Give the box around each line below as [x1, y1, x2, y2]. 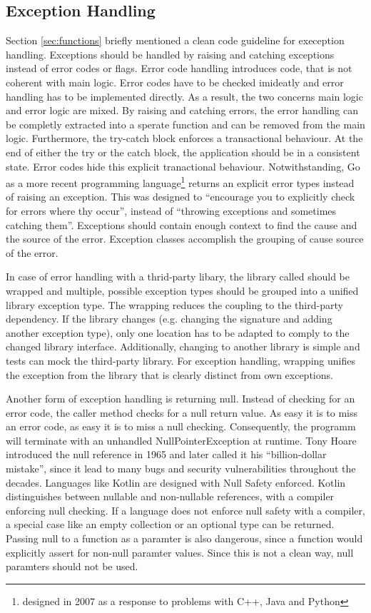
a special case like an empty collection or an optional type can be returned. [6, 517, 335, 532]
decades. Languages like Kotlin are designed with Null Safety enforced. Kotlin [6, 475, 346, 490]
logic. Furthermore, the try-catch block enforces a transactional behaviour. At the [6, 131, 363, 146]
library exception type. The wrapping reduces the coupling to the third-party [6, 297, 343, 312]
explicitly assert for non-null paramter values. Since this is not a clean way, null [6, 544, 354, 559]
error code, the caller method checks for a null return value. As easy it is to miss [6, 405, 358, 420]
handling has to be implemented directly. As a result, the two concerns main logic [6, 88, 363, 103]
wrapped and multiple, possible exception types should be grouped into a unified [6, 283, 359, 298]
